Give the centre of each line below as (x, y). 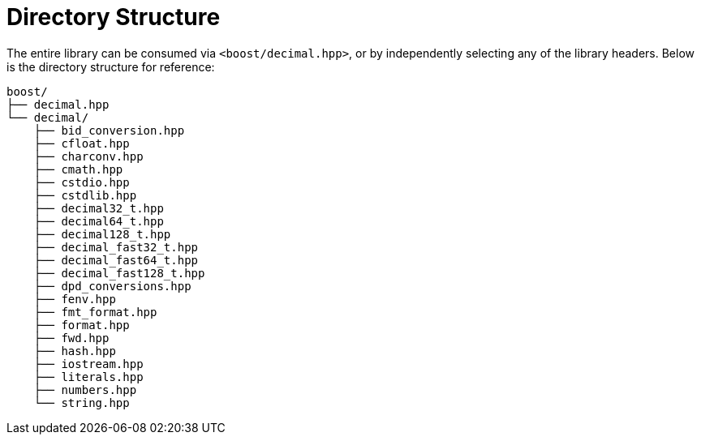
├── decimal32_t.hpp (99, 208)
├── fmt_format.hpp (95, 312)
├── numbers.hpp (85, 390)
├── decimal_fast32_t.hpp (116, 247)
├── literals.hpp (88, 377)
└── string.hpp (82, 402)
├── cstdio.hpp (82, 182)
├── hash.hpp (75, 351)
